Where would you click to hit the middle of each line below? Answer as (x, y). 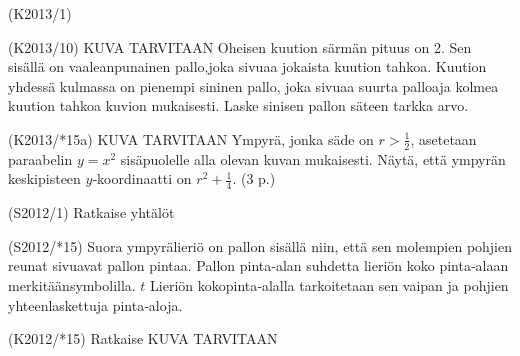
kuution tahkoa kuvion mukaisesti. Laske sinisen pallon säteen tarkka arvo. (238, 105)
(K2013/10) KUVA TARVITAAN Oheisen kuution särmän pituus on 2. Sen (240, 46)
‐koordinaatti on (142, 178)
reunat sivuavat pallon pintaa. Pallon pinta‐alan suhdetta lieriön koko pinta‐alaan (258, 265)
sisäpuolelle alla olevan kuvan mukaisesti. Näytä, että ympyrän (313, 158)
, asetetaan (443, 138)
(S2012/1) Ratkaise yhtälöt (91, 212)
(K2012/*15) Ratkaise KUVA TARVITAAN (143, 338)
